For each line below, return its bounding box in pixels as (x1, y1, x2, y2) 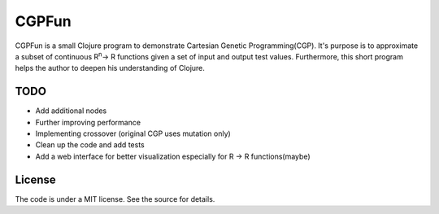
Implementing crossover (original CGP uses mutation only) (35, 129, 231, 138)
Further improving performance (35, 117, 141, 127)
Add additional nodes (35, 106, 107, 116)
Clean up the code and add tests (35, 140, 146, 150)
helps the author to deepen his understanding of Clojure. (15, 63, 205, 73)
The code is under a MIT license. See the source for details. (15, 194, 215, 203)
